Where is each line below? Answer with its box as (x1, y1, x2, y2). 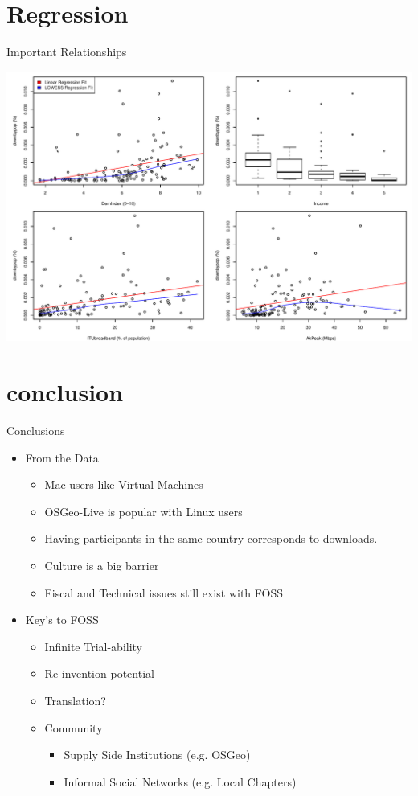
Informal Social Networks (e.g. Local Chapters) (64, 773, 297, 790)
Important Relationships (6, 43, 127, 60)
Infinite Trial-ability (44, 638, 143, 654)
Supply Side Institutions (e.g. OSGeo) (64, 746, 251, 763)
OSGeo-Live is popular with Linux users (44, 503, 243, 519)
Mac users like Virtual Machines (44, 476, 203, 493)
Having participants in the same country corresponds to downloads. (44, 530, 378, 547)
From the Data (25, 449, 99, 466)
